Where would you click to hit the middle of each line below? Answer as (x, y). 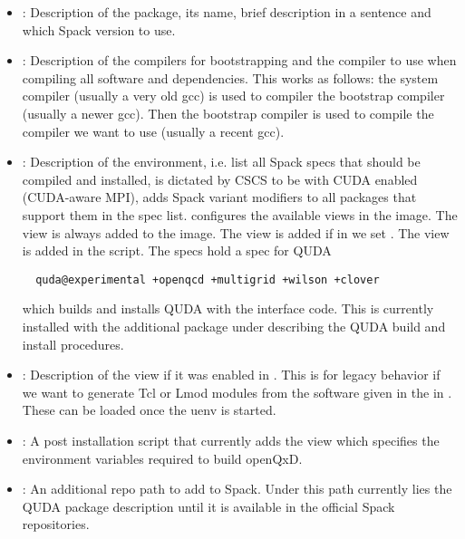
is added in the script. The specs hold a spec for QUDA (177, 250)
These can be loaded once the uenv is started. (149, 410)
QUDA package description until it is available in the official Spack (208, 506)
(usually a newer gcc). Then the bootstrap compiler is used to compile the (228, 113)
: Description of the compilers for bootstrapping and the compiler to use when (239, 60)
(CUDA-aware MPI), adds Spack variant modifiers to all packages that (219, 197)
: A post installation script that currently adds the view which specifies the (231, 440)
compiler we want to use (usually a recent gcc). (153, 131)
